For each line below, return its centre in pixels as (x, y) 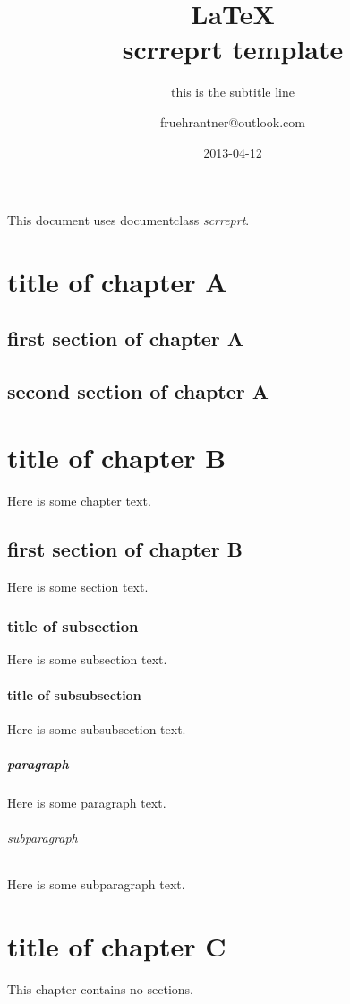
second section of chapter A (138, 391)
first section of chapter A (126, 338)
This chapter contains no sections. (100, 989)
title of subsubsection (74, 694)
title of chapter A (117, 281)
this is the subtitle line (233, 92)
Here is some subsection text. (87, 659)
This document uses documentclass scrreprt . (128, 220)
